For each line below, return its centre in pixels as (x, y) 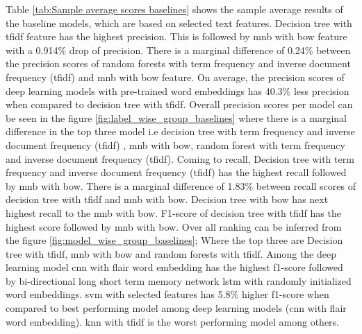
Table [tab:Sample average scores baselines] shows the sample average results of (174, 9)
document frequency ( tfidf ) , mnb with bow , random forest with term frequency (175, 144)
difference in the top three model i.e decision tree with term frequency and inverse (180, 131)
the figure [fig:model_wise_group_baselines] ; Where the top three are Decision (174, 240)
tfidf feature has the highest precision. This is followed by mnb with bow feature (176, 36)
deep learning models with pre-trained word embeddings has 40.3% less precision (178, 90)
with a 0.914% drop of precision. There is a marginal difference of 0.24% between (178, 50)
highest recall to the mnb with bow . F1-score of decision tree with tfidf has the (173, 212)
